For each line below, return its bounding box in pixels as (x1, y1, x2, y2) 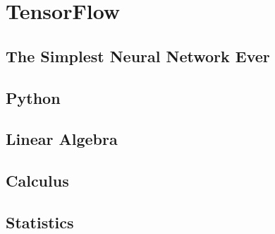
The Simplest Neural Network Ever (6, 45, 270, 66)
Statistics (6, 211, 74, 233)
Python (6, 86, 61, 108)
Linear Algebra (6, 128, 118, 150)
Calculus (6, 170, 69, 192)
